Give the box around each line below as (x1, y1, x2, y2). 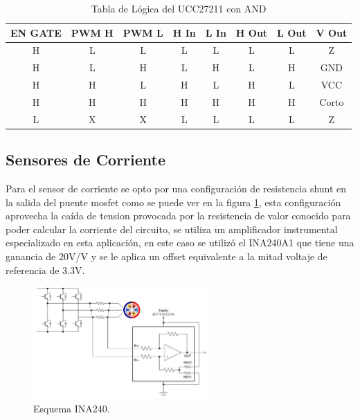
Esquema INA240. (33, 401, 110, 415)
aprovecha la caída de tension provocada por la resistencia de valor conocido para (6, 208, 351, 223)
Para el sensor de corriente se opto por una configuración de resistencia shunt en (6, 181, 347, 196)
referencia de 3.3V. (6, 262, 85, 277)
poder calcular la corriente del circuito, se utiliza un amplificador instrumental (6, 221, 338, 236)
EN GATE (10, 25, 62, 39)
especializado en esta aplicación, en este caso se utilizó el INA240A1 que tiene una (6, 235, 354, 250)
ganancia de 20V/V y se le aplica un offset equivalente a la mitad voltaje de (6, 249, 327, 264)
